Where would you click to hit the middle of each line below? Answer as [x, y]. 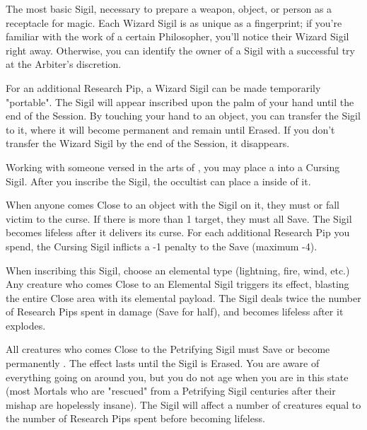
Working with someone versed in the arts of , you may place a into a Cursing [173, 167]
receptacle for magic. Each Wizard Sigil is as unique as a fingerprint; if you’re [174, 22]
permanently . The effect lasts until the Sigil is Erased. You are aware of [163, 363]
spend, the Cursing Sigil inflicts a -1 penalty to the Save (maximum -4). [162, 246]
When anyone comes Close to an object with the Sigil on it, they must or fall [173, 205]
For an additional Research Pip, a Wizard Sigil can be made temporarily [163, 87]
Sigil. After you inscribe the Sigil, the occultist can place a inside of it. [158, 181]
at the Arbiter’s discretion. [64, 64]
